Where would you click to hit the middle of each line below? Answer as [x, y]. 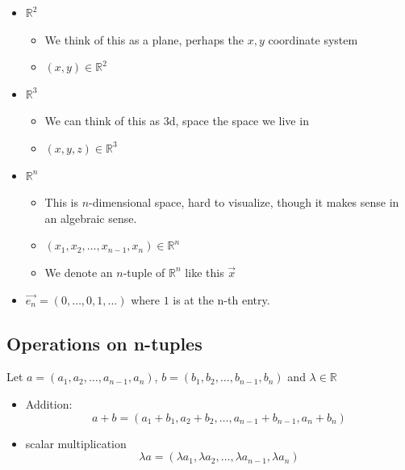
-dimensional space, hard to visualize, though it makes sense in [244, 202]
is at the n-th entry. [221, 299]
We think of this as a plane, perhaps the [144, 39]
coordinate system [313, 39]
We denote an [79, 272]
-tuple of [144, 272]
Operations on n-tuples [104, 343]
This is [61, 202]
